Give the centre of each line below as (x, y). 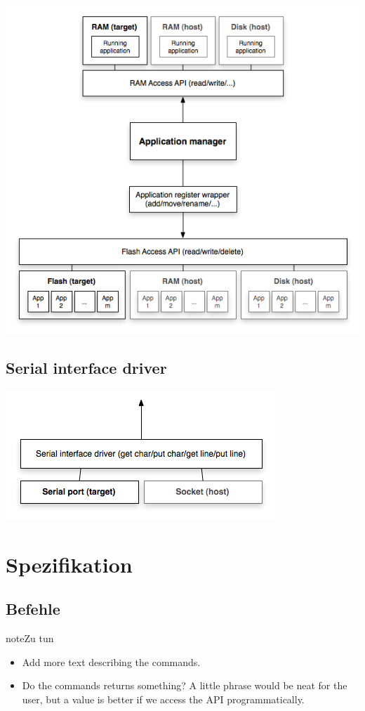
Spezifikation (69, 564)
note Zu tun (30, 638)
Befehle (33, 609)
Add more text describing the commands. (111, 661)
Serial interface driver (86, 368)
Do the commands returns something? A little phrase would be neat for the (185, 685)
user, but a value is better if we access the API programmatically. (163, 699)
